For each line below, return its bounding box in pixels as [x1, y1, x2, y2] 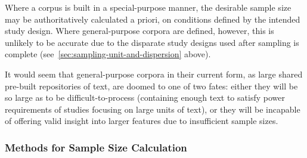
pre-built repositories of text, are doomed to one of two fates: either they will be [5, 79, 298, 92]
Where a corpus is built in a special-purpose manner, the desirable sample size [5, 1, 292, 13]
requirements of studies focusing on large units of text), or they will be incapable [5, 103, 300, 115]
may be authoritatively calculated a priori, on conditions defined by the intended [5, 13, 300, 25]
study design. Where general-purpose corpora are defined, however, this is [5, 24, 274, 37]
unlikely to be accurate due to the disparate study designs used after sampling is [5, 36, 299, 48]
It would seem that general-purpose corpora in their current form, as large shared [5, 67, 303, 80]
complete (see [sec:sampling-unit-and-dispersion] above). [5, 48, 211, 60]
